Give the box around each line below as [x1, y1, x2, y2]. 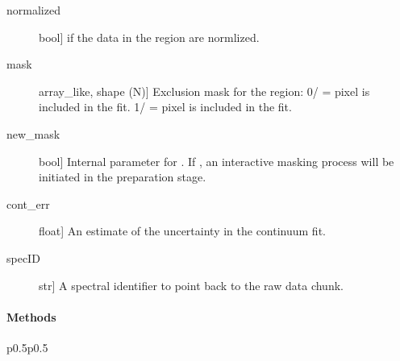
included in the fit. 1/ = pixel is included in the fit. [39, 98, 292, 115]
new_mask [6, 125, 60, 142]
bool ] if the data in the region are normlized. [39, 28, 260, 45]
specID [6, 249, 40, 266]
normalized [6, 2, 60, 18]
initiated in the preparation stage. [39, 168, 206, 185]
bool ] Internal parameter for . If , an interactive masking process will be [39, 152, 394, 169]
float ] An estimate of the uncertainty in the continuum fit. [39, 222, 326, 239]
